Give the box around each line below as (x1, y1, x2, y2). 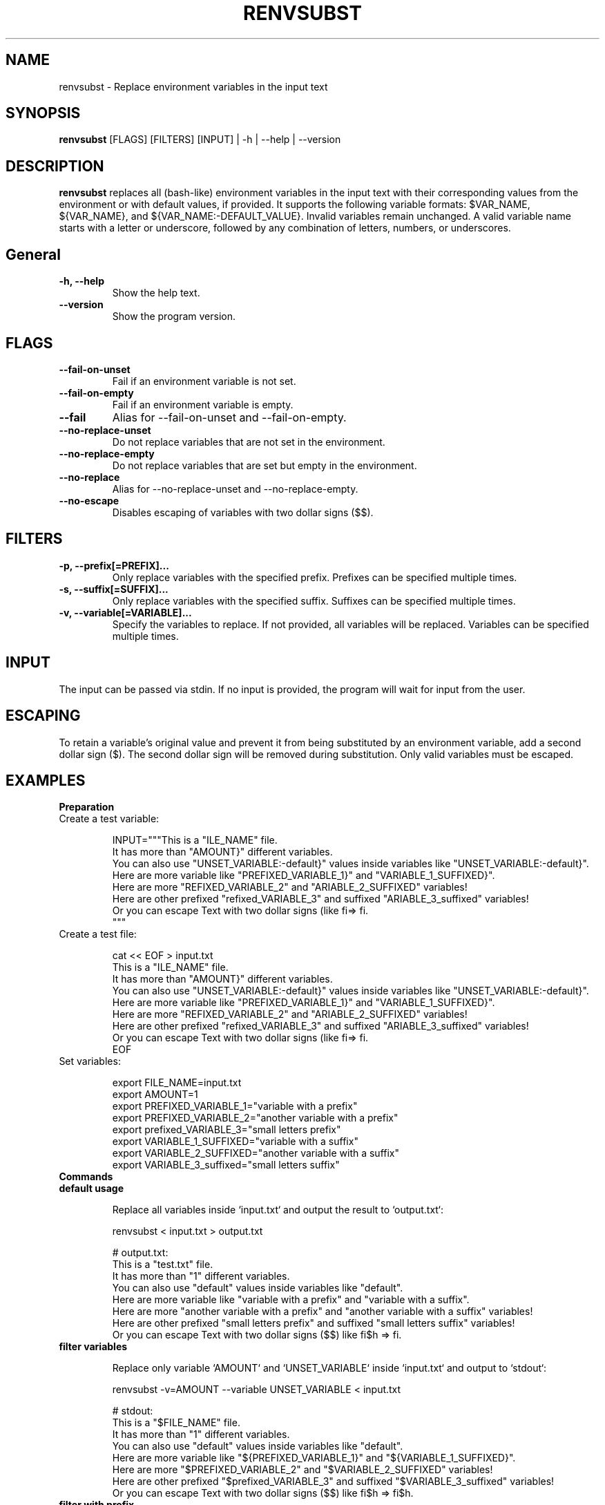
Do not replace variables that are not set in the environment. (112, 435, 385, 448)
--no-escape (59, 494, 119, 507)
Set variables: (59, 1055, 121, 1068)
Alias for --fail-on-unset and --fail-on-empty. (112, 410, 347, 424)
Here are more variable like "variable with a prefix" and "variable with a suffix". (112, 1294, 470, 1306)
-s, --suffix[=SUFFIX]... (59, 583, 169, 595)
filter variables (59, 1341, 128, 1353)
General (6, 245, 61, 263)
